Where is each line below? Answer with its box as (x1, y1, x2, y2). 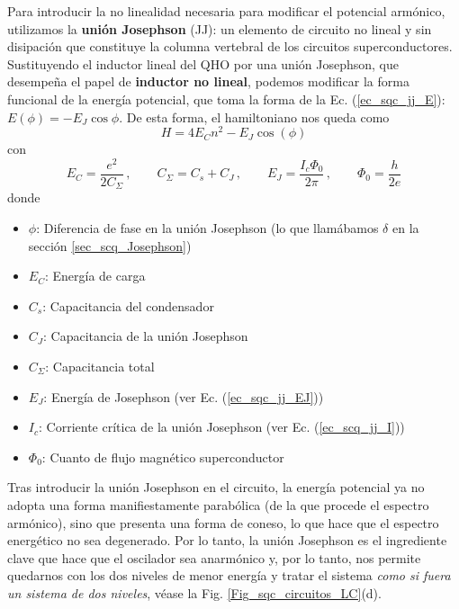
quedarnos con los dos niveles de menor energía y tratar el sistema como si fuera (7, 566, 451, 585)
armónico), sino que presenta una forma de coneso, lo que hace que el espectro (7, 513, 439, 532)
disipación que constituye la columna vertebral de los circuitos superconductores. (7, 37, 453, 56)
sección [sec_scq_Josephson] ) (28, 236, 192, 255)
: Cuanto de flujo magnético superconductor (41, 447, 284, 466)
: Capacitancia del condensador (42, 296, 214, 315)
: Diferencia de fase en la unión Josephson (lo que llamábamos (36, 219, 379, 237)
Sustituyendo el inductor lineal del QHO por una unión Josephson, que (7, 54, 399, 73)
